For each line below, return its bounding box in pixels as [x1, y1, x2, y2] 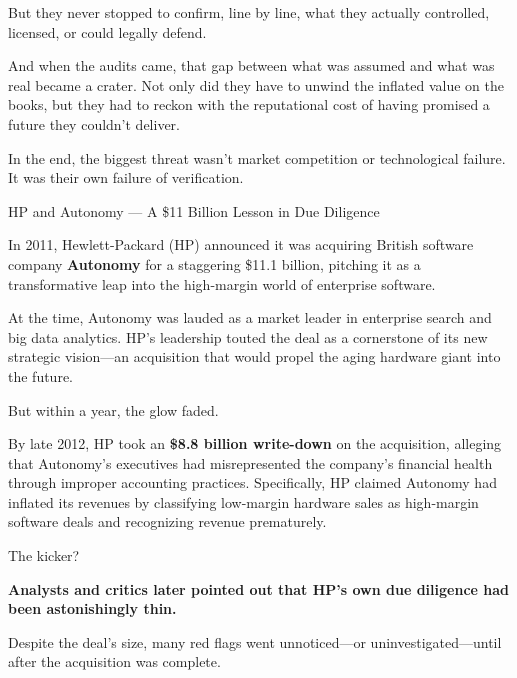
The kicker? [8, 545, 80, 566]
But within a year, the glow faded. [8, 399, 219, 420]
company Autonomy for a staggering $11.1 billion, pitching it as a [8, 253, 421, 274]
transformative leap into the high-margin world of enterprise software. [8, 273, 436, 294]
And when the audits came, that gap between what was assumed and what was [8, 55, 495, 76]
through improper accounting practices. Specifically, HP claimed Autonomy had [8, 472, 497, 493]
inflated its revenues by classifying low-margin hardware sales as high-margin [8, 491, 479, 512]
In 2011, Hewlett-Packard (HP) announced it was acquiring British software [8, 234, 474, 255]
